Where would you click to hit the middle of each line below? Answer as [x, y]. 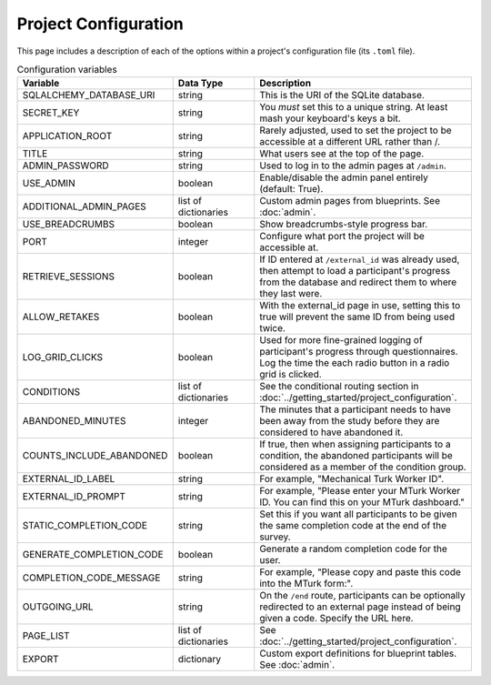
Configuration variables [67, 70]
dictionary [200, 660]
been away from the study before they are [350, 421]
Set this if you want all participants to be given [359, 514]
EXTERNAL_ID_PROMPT [74, 497]
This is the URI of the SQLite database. [342, 96]
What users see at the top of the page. [342, 154]
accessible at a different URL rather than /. [350, 142]
